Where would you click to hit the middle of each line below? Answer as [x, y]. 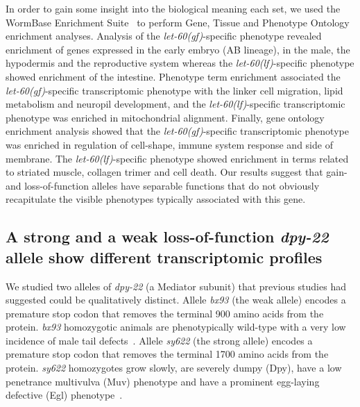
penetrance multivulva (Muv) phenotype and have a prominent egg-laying [163, 381]
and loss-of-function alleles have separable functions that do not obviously [163, 185]
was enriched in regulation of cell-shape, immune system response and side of [169, 144]
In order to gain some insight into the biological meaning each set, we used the [173, 8]
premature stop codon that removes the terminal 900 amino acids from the [165, 313]
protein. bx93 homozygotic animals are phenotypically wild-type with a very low [176, 327]
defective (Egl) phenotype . [64, 395]
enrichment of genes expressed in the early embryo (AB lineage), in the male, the [178, 49]
